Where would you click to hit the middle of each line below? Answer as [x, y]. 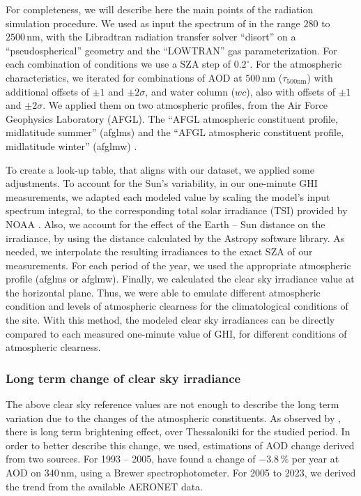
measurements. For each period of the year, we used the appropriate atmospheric [178, 265]
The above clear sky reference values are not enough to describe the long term [172, 404]
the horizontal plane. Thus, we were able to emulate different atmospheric [163, 292]
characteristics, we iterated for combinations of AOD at [124, 77]
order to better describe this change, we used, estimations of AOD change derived [180, 445]
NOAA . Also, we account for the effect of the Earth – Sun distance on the [166, 224]
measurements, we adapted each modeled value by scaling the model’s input [168, 196]
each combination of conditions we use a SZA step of [118, 64]
